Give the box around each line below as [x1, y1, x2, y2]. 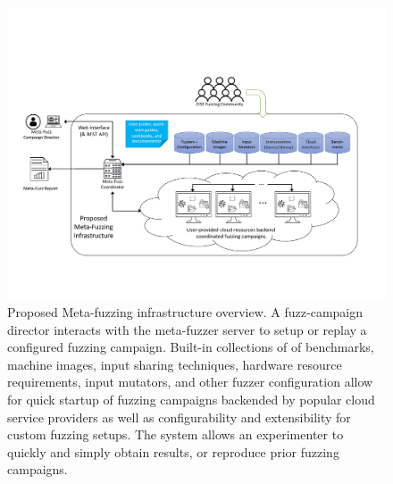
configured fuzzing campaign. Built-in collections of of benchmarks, [7, 338, 374, 356]
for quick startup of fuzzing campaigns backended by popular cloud [7, 390, 375, 409]
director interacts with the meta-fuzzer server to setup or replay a [7, 320, 367, 338]
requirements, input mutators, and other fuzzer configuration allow [7, 372, 373, 391]
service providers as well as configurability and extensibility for [7, 407, 351, 426]
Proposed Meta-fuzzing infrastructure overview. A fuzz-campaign [7, 303, 364, 321]
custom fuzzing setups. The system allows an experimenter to [7, 425, 344, 444]
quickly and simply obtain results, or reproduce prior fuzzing [7, 442, 339, 461]
